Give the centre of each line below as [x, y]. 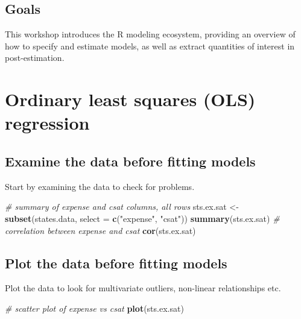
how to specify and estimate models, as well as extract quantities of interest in [150, 46]
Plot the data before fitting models [116, 263]
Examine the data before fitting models [130, 161]
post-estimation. [35, 58]
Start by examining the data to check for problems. [100, 186]
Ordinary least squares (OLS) [130, 99]
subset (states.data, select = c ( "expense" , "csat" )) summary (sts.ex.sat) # [142, 218]
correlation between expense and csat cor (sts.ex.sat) [100, 230]
